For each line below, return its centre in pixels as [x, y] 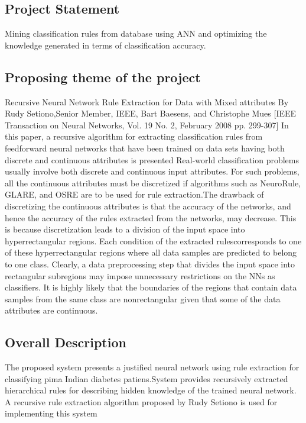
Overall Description [66, 342]
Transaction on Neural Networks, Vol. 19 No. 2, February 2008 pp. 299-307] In [147, 125]
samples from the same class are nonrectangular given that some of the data [143, 298]
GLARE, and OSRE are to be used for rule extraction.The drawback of [134, 194]
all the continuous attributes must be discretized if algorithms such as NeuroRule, [153, 183]
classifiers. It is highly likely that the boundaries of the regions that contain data [151, 287]
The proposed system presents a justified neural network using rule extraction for [152, 367]
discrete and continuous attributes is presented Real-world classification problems [152, 159]
